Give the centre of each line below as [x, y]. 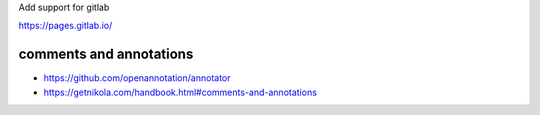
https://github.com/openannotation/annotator [137, 78]
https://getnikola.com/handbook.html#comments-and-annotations [180, 92]
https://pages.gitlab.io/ [65, 26]
